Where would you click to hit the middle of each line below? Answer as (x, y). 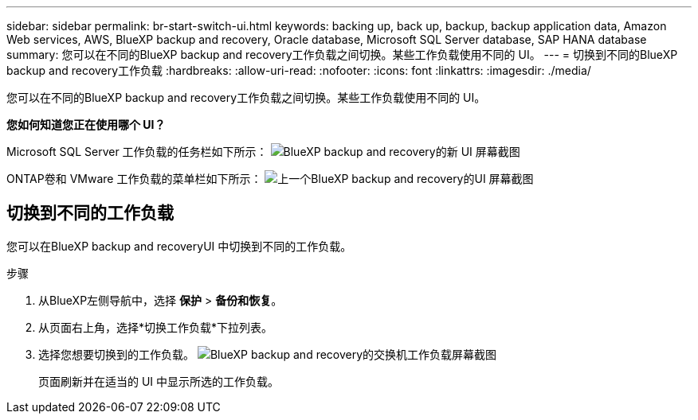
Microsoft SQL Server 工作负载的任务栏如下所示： (137, 152)
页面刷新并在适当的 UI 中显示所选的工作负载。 (159, 381)
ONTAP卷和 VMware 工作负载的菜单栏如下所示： (134, 179)
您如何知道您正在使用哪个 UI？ (86, 124)
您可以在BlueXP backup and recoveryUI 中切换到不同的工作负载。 (179, 246)
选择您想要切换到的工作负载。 (116, 354)
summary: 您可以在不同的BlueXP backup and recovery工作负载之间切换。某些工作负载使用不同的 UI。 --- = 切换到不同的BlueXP (342, 54)
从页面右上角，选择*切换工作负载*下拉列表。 (156, 327)
